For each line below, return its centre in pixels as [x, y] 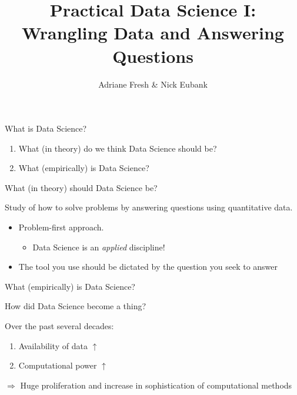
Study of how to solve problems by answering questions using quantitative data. [149, 207]
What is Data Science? [46, 128]
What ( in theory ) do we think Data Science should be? [118, 148]
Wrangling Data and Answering [153, 33]
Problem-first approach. [61, 227]
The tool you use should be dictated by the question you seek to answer [148, 267]
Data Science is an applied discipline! [99, 247]
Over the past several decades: [59, 326]
